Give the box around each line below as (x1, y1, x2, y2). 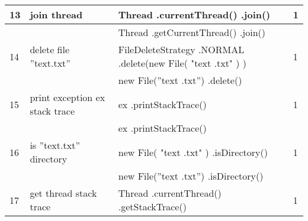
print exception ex (30, 90, 105, 104)
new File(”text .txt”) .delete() (118, 73, 242, 87)
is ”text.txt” (30, 138, 80, 152)
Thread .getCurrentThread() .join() (118, 25, 265, 39)
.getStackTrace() (118, 200, 187, 213)
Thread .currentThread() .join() (118, 8, 271, 21)
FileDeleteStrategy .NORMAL (118, 43, 245, 56)
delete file (30, 43, 70, 56)
